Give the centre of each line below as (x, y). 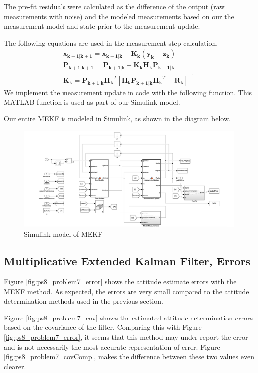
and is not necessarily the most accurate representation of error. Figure (112, 346)
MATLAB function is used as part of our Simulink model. (92, 102)
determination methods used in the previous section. (84, 301)
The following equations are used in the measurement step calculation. (111, 42)
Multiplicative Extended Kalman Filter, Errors (127, 261)
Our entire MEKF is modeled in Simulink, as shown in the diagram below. (117, 118)
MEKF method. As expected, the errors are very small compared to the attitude (127, 291)
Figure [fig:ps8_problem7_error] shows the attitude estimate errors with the (120, 281)
